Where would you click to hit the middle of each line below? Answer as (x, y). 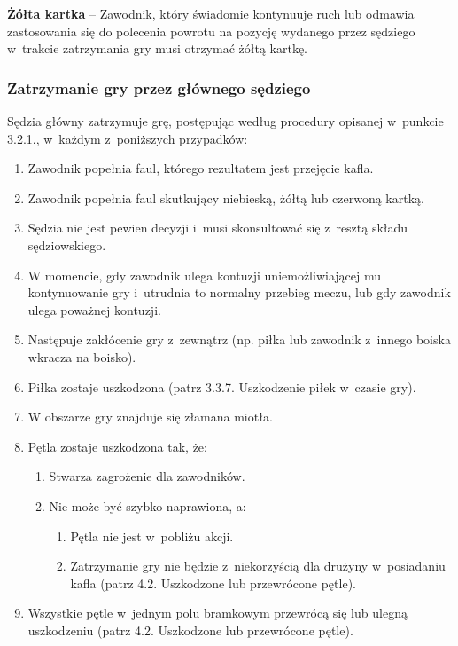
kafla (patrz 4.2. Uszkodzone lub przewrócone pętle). (213, 583)
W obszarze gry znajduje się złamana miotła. (150, 417)
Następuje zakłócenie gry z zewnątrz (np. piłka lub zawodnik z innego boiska (239, 339)
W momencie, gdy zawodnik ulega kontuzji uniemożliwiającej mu (205, 275)
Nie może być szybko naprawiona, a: (147, 505)
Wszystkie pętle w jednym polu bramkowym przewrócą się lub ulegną (217, 613)
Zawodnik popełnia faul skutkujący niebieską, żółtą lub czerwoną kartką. (226, 197)
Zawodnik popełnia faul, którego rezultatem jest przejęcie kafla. (201, 168)
